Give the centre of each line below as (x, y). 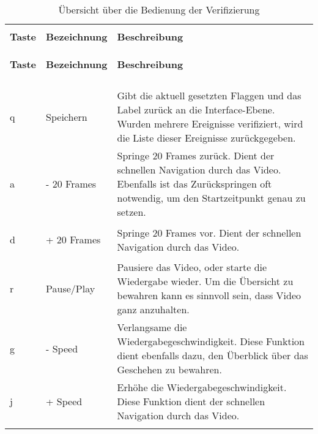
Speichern (67, 116)
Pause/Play (71, 288)
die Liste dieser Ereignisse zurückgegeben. (206, 138)
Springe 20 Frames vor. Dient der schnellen (209, 232)
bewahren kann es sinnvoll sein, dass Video (209, 295)
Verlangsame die (152, 327)
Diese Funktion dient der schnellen (191, 401)
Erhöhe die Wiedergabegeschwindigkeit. (202, 387)
